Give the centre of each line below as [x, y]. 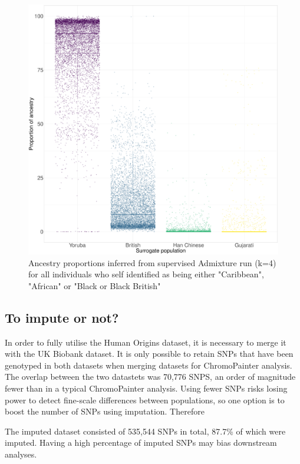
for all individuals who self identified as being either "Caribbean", [146, 274]
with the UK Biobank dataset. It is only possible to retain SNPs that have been [149, 354]
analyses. [21, 454]
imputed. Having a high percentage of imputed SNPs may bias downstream [141, 443]
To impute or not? [62, 317]
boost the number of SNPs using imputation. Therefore [105, 411]
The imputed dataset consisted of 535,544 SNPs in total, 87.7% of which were [145, 431]
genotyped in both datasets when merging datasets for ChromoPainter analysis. [149, 365]
